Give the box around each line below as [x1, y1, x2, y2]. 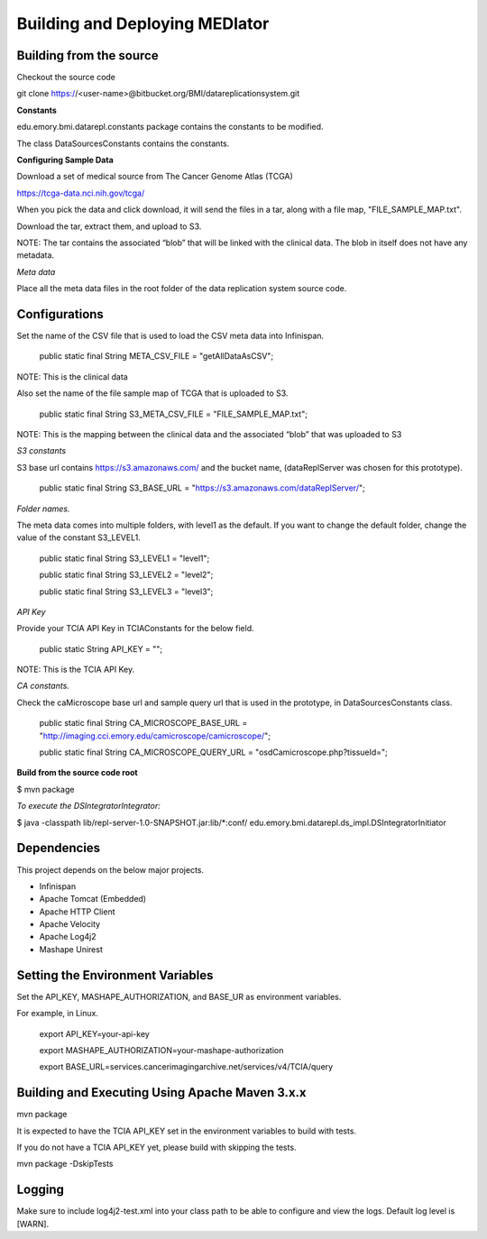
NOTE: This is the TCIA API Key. [16, 664, 135, 675]
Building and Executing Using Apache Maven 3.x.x [16, 1085, 307, 1100]
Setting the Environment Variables [16, 968, 214, 983]
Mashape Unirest [39, 943, 103, 955]
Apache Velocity [39, 919, 101, 930]
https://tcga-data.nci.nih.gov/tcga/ [16, 188, 145, 198]
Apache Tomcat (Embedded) [39, 894, 147, 904]
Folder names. [16, 503, 70, 514]
